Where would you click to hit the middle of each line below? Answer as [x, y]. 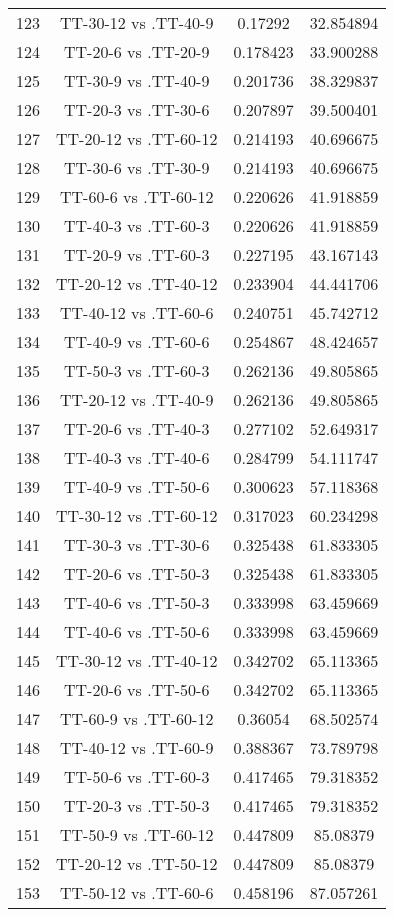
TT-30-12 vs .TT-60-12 [137, 515]
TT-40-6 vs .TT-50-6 [137, 631]
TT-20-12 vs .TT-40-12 [137, 283]
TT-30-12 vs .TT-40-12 [137, 660]
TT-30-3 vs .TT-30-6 [137, 544]
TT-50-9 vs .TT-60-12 [137, 834]
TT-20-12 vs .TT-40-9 [137, 399]
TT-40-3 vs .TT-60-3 [137, 225]
